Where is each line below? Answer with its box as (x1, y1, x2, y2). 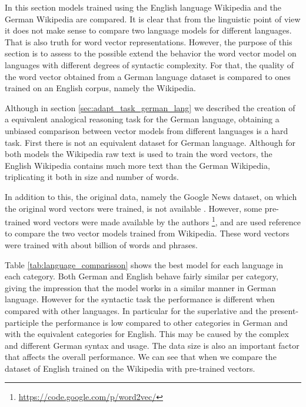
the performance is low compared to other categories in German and (41, 316, 288, 328)
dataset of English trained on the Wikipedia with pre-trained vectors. (5, 362, 255, 374)
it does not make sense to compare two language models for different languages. (5, 24, 292, 36)
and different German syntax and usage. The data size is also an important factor (5, 339, 300, 351)
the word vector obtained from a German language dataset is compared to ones (5, 70, 291, 82)
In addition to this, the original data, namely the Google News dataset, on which (5, 190, 297, 202)
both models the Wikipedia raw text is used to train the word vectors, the (5, 148, 272, 160)
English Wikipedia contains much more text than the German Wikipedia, (5, 159, 270, 171)
